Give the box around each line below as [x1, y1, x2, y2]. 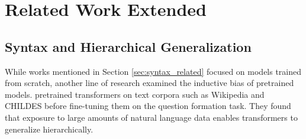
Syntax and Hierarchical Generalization [5, 37, 252, 55]
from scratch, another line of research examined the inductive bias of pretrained [5, 77, 294, 89]
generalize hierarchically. [5, 123, 94, 135]
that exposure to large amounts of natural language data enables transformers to [5, 111, 298, 123]
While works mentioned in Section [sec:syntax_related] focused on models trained [5, 65, 302, 77]
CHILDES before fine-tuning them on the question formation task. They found [5, 100, 291, 112]
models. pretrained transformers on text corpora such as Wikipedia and [5, 88, 265, 100]
